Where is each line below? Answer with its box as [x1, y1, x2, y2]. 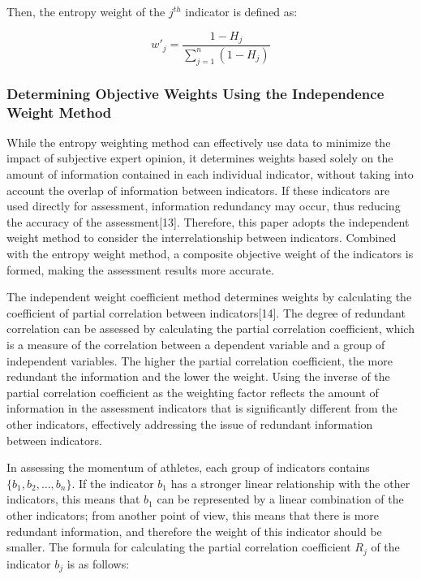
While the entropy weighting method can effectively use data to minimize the [6, 133, 391, 150]
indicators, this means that [6, 490, 140, 508]
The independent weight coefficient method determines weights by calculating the [6, 288, 412, 305]
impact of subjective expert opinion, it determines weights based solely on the [6, 149, 393, 166]
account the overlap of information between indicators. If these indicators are [6, 181, 390, 198]
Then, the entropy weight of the [6, 3, 165, 19]
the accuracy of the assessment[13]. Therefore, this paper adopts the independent [6, 213, 410, 230]
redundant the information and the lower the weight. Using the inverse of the [6, 368, 390, 385]
